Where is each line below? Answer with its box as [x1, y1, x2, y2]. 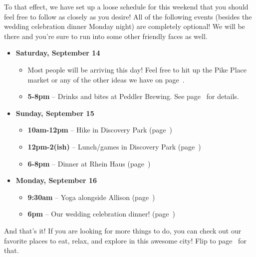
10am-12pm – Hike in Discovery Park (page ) [27, 124, 172, 135]
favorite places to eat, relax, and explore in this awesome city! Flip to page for [4, 235, 247, 245]
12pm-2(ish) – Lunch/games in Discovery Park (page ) [27, 141, 201, 151]
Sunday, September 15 [15, 107, 94, 118]
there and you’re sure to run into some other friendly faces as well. [4, 30, 208, 41]
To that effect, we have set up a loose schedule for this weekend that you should [4, 1, 249, 11]
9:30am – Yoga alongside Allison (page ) [27, 191, 155, 202]
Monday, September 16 [15, 175, 97, 185]
